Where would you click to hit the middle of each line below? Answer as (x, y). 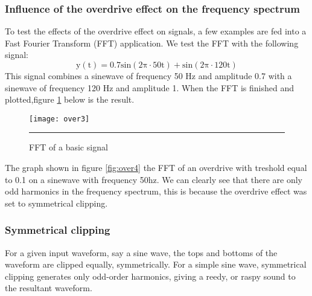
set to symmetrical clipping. (56, 203)
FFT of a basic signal (68, 147)
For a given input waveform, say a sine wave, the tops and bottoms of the (141, 252)
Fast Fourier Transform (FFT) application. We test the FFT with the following (152, 43)
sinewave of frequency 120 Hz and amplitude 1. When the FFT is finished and (149, 87)
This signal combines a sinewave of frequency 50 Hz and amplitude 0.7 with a (148, 76)
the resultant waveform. (49, 288)
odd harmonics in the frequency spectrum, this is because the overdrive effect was (156, 191)
